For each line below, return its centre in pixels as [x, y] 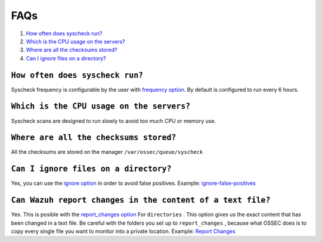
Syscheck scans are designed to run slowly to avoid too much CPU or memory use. [114, 121]
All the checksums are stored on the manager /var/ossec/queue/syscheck [107, 152]
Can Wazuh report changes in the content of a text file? [141, 200]
